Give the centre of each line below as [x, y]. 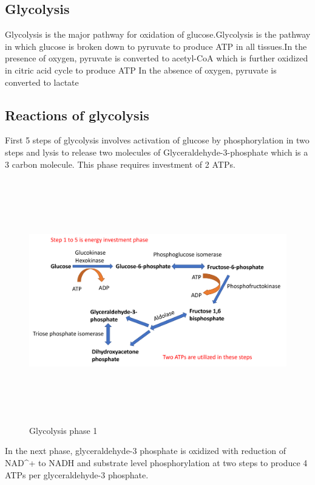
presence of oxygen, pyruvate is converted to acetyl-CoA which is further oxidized [157, 58]
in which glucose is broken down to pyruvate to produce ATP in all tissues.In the [156, 46]
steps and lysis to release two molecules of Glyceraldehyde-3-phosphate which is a [157, 152]
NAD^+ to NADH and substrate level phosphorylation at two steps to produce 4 [156, 462]
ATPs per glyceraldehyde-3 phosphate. [77, 474]
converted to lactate [42, 82]
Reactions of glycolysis [77, 115]
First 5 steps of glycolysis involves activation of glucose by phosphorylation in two [157, 140]
